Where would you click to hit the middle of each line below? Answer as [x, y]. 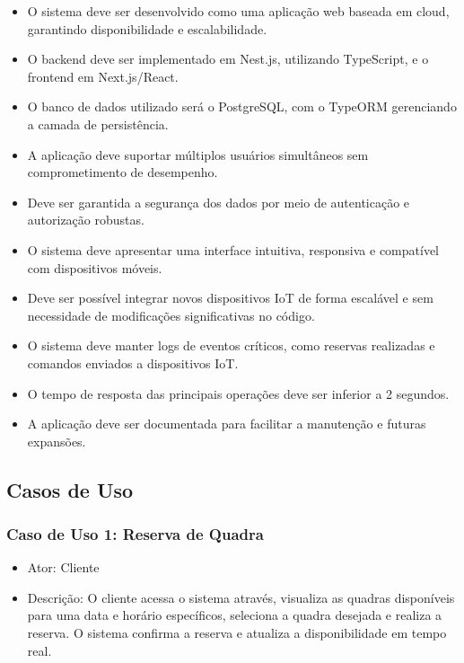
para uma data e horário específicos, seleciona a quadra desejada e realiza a [235, 615]
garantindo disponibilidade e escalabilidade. [147, 28]
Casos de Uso [70, 489]
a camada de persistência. [98, 124]
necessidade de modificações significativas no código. [171, 315]
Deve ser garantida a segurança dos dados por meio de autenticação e [219, 202]
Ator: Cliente [63, 567]
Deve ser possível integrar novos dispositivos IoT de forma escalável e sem [230, 298]
